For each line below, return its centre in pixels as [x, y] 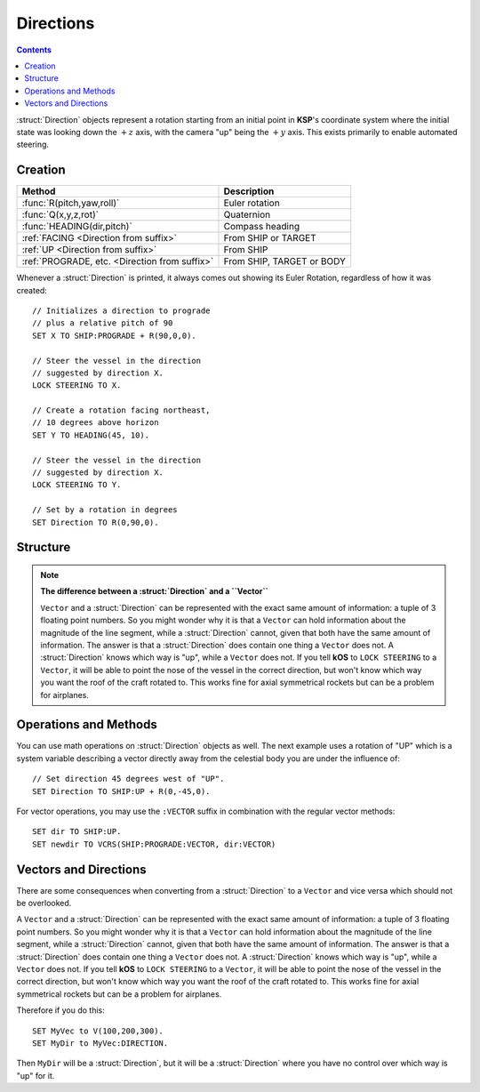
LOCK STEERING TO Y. [77, 485]
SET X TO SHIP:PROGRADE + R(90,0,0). [115, 335]
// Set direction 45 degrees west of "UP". [128, 779]
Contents [34, 50]
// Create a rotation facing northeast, [121, 410]
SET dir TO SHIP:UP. [77, 832]
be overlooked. [44, 903]
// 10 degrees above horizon [96, 423]
